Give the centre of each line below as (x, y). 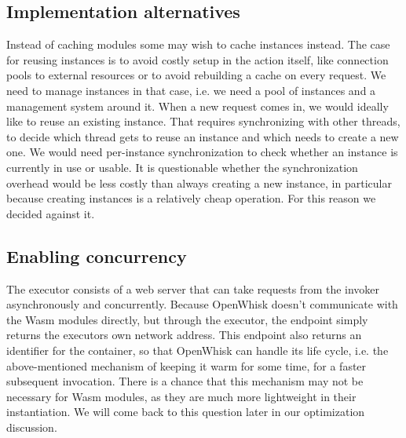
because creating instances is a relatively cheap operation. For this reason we (191, 198)
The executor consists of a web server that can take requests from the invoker (193, 288)
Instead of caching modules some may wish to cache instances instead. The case (198, 44)
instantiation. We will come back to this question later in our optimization (186, 412)
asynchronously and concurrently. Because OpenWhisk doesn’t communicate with (202, 304)
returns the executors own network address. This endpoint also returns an (184, 335)
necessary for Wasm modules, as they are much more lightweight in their (181, 396)
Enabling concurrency (97, 255)
